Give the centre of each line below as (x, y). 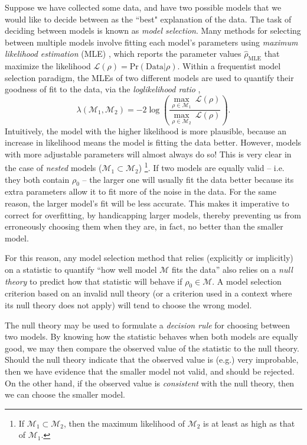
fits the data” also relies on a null (232, 270)
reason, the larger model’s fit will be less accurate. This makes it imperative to (147, 203)
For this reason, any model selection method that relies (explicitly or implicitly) (149, 258)
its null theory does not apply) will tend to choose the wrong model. (128, 305)
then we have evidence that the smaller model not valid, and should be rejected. (150, 371)
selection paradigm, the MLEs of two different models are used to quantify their (149, 77)
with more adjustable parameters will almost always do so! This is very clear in (148, 154)
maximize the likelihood (48, 66)
